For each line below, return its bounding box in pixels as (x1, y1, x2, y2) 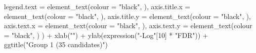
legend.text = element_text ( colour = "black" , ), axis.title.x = (4, 1, 190, 11)
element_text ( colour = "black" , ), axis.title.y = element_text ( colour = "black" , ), (4, 11, 251, 21)
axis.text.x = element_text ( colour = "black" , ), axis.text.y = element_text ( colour (4, 20, 253, 31)
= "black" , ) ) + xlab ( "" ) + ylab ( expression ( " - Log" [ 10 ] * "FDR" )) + (4, 30, 208, 40)
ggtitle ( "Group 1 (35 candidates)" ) (4, 39, 108, 50)
